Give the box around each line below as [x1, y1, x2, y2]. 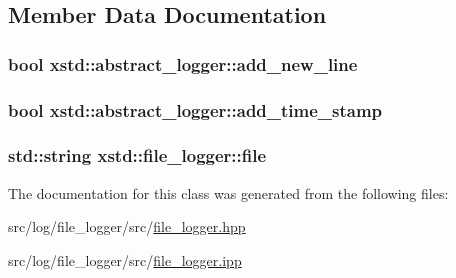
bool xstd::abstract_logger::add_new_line [8, 51, 358, 76]
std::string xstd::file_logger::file [8, 143, 267, 168]
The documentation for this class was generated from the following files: [8, 182, 449, 203]
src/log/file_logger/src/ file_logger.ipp [8, 249, 242, 270]
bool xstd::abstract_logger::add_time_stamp [8, 97, 383, 122]
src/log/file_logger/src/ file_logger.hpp [8, 216, 246, 237]
